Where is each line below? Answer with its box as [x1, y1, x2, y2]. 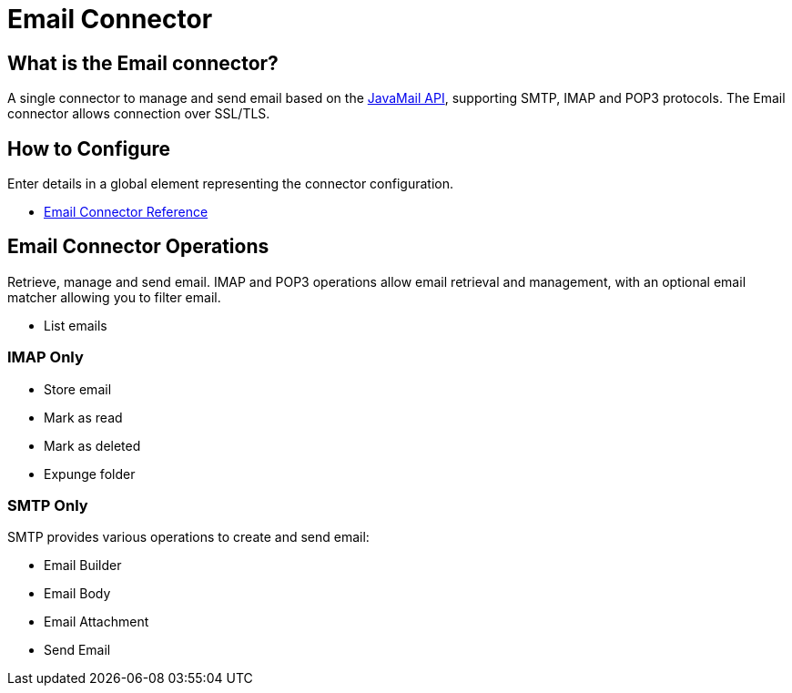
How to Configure [7, 137, 171, 160]
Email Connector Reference [44, 204, 208, 220]
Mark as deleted [44, 437, 141, 454]
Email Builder [44, 557, 122, 574]
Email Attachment [44, 614, 149, 630]
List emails [44, 317, 107, 333]
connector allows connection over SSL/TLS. [7, 106, 270, 122]
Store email [44, 381, 112, 397]
